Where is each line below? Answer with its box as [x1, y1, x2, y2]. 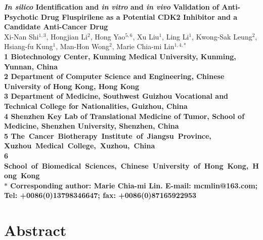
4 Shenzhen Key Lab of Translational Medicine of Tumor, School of [4, 110, 245, 121]
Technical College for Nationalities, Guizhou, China [4, 100, 188, 111]
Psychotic [4, 11, 38, 22]
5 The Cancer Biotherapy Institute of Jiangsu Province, [4, 130, 211, 141]
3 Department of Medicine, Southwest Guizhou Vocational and [4, 91, 229, 101]
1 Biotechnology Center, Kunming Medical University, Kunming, [4, 51, 236, 61]
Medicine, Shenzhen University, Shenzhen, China [4, 121, 179, 131]
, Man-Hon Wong [56, 41, 110, 52]
